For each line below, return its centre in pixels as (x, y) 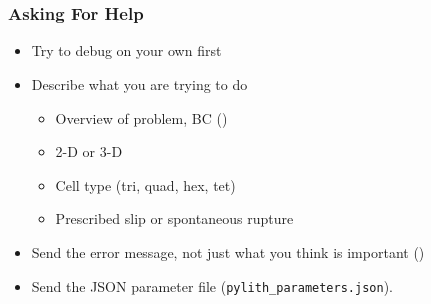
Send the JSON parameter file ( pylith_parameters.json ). (212, 285)
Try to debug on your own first (126, 50)
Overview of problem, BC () (141, 117)
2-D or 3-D (89, 151)
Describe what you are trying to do (139, 84)
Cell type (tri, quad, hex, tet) (145, 184)
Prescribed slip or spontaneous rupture (174, 218)
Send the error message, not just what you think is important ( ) (228, 252)
